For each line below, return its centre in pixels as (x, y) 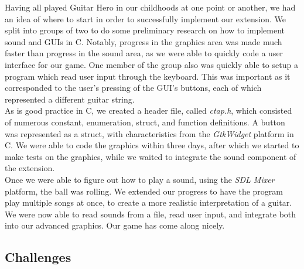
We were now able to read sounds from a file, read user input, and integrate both (151, 214)
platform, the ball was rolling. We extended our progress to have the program (144, 191)
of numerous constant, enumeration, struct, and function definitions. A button (145, 122)
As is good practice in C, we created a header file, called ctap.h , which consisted (148, 110)
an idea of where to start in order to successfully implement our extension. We (146, 18)
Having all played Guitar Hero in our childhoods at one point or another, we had (150, 7)
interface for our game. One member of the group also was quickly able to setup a (151, 64)
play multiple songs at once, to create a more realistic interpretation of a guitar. (148, 202)
